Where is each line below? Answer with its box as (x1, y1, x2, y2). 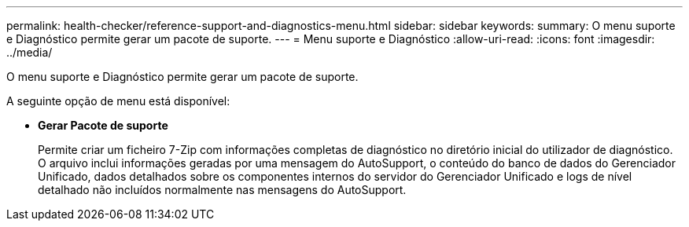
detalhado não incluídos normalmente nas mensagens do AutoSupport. (38, 183, 407, 196)
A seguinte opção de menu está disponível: (6, 94, 230, 108)
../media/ (6, 46, 53, 59)
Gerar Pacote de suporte (38, 119, 168, 132)
